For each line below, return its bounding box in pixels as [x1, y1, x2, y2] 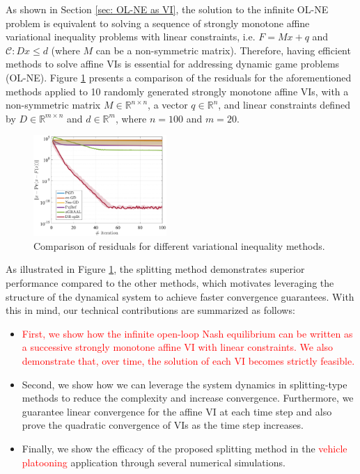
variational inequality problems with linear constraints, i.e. [6, 29, 256, 44]
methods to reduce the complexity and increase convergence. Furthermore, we [22, 390, 354, 405]
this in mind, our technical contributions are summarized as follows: [6, 303, 295, 317]
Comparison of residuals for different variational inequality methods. [33, 238, 325, 253]
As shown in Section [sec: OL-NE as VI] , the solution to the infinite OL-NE [6, 2, 329, 16]
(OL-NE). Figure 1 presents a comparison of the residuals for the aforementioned [6, 70, 352, 84]
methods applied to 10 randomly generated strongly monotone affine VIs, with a [6, 84, 349, 98]
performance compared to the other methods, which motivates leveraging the [6, 276, 334, 290]
